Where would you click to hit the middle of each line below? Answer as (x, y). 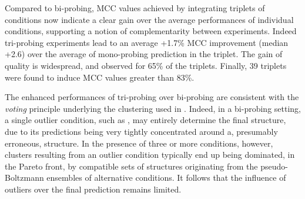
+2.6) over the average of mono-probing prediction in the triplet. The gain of (144, 54)
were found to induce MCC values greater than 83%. (100, 77)
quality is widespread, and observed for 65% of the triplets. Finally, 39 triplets (146, 65)
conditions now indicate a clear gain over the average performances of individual (149, 19)
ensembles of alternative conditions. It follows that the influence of (166, 178)
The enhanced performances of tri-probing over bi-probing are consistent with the (152, 97)
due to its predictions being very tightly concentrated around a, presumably (141, 131)
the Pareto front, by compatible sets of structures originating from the (131, 166)
